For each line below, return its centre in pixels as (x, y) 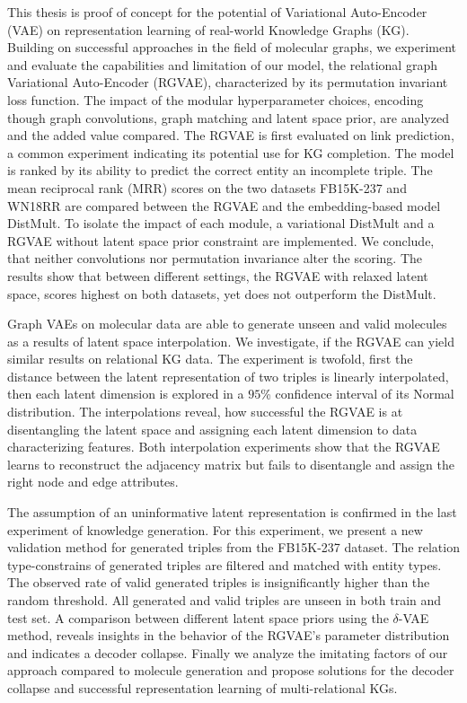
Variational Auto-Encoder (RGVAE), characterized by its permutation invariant (228, 82)
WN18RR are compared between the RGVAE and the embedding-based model (224, 205)
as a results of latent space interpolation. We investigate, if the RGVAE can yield (231, 341)
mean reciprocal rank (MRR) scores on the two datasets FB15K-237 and (207, 187)
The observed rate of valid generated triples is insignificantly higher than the (219, 582)
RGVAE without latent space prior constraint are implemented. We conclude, (221, 240)
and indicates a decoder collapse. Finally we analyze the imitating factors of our (228, 652)
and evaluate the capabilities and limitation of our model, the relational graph (222, 64)
